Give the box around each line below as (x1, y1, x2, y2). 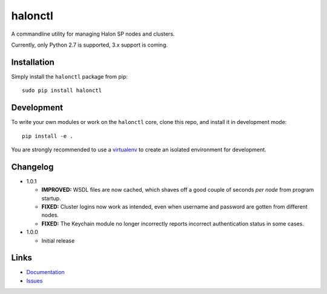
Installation (11, 57, 54, 67)
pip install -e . (22, 132, 73, 139)
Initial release (41, 237, 75, 244)
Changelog (11, 162, 54, 172)
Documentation (26, 269, 65, 276)
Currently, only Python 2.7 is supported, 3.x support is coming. (11, 41, 168, 48)
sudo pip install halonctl (22, 87, 102, 94)
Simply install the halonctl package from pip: (11, 73, 128, 80)
